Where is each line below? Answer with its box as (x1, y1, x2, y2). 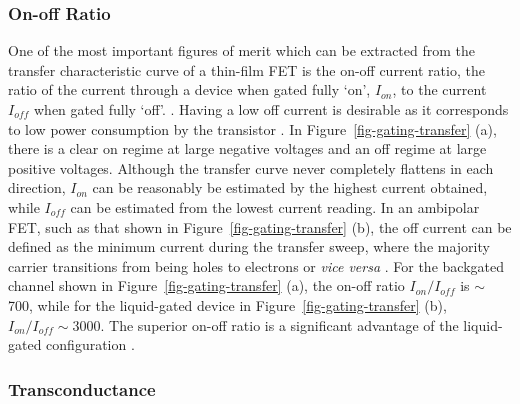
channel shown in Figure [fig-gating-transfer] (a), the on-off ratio (8, 275, 405, 296)
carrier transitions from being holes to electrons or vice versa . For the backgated (8, 255, 504, 276)
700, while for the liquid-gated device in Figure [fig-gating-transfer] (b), (8, 294, 447, 315)
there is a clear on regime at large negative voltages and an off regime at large (8, 138, 487, 159)
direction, (8, 177, 66, 198)
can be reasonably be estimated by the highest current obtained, (92, 177, 488, 198)
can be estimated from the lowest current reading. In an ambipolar (70, 196, 480, 217)
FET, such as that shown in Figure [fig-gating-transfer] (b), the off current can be (8, 216, 512, 237)
